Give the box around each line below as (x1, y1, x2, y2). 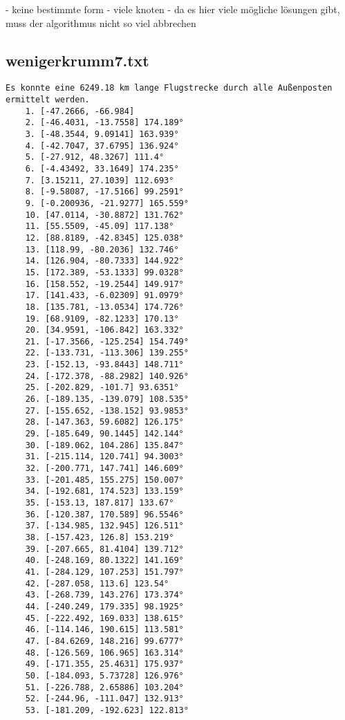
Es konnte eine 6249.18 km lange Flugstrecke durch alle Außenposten (6, 83, 333, 93)
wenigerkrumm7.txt (6, 49, 149, 71)
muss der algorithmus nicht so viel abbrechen (6, 15, 196, 30)
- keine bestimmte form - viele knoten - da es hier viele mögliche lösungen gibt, (6, 2, 340, 16)
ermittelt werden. (6, 95, 90, 105)
